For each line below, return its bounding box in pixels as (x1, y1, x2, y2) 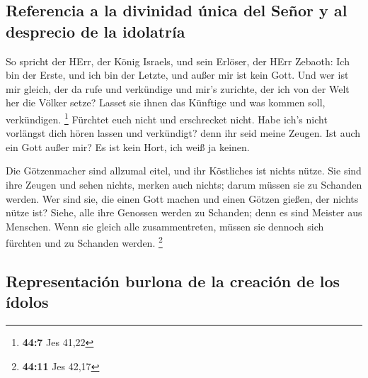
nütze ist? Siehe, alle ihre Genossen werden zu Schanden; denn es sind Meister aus (6, 205, 362, 220)
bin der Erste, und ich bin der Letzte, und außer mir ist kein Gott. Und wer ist (6, 67, 349, 82)
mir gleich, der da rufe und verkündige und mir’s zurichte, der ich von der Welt (6, 81, 350, 96)
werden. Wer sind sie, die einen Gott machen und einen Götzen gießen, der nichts (6, 191, 359, 206)
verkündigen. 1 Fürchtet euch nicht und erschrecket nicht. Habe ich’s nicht (6, 109, 328, 126)
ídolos (6, 291, 49, 313)
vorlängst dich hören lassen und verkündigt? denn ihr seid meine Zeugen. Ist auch (6, 126, 361, 140)
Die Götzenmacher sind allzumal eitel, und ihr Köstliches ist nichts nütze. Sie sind (6, 163, 362, 178)
